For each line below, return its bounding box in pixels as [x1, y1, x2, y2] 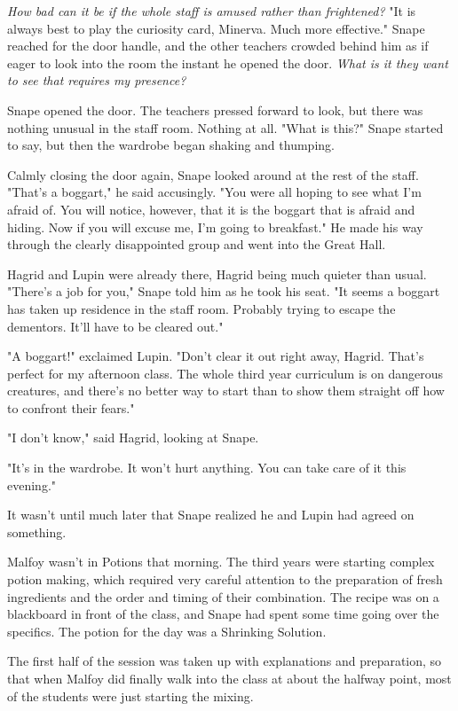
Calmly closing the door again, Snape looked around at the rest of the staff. [7, 165, 419, 184]
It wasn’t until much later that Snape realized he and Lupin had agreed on [7, 505, 415, 524]
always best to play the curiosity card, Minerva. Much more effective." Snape [7, 19, 425, 37]
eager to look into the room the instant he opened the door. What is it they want [7, 53, 448, 72]
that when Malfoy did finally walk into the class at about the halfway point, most [7, 669, 452, 687]
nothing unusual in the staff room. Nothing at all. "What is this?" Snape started [7, 118, 444, 137]
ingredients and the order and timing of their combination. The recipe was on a [7, 587, 439, 606]
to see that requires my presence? [7, 71, 186, 90]
